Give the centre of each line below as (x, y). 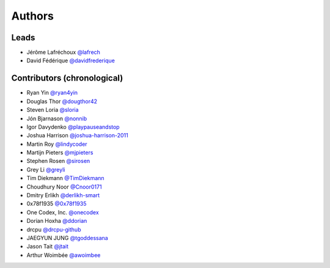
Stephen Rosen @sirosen (58, 161)
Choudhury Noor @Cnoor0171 (64, 187)
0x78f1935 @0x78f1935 (57, 204)
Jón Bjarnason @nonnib (57, 118)
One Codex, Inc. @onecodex (63, 212)
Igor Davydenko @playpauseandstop (73, 127)
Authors (33, 16)
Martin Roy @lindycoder (57, 144)
